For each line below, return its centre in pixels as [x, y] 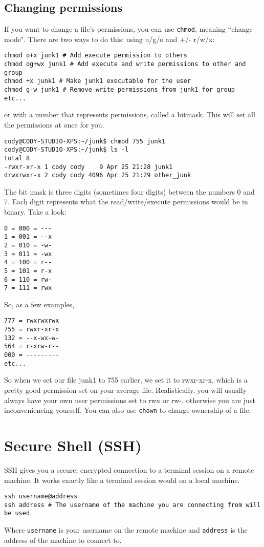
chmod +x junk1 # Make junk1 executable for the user [98, 81]
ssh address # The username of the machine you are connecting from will [133, 505]
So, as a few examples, [39, 304]
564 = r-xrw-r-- [32, 346]
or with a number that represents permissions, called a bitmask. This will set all [130, 114]
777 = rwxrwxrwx [32, 321]
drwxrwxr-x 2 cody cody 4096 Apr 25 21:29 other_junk [98, 175]
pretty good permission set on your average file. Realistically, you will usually [126, 390]
